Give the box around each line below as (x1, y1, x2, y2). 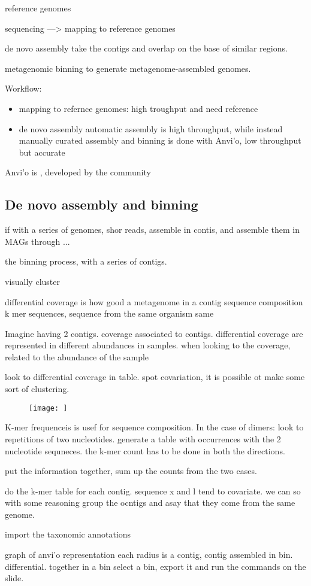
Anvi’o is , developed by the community (5, 166, 151, 178)
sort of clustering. (5, 382, 70, 395)
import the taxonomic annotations (5, 528, 131, 541)
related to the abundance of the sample (5, 350, 149, 363)
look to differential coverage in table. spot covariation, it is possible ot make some (5, 371, 305, 383)
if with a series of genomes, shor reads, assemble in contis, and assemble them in (5, 223, 300, 236)
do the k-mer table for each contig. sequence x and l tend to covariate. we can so (5, 484, 301, 497)
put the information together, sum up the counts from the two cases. (5, 464, 257, 477)
